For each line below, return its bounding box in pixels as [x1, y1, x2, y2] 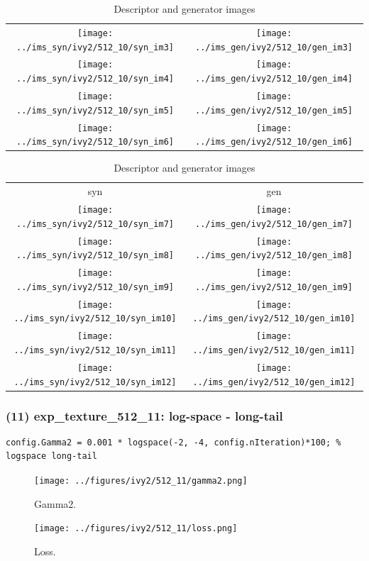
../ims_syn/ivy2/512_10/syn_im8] [16, 250, 174, 261]
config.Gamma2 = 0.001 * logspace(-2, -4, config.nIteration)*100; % [6, 437, 341, 448]
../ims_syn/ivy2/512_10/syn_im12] [13, 377, 177, 387]
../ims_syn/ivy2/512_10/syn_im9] [16, 282, 174, 292]
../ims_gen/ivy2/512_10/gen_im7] [195, 218, 353, 229]
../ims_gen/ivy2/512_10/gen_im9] [195, 282, 353, 292]
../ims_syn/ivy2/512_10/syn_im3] [16, 42, 174, 52]
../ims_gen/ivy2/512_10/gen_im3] [195, 42, 353, 52]
